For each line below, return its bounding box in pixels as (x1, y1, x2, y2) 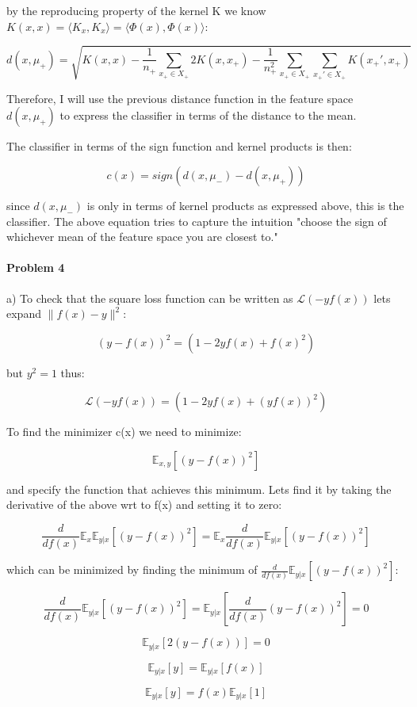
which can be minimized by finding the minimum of (6, 561, 258, 578)
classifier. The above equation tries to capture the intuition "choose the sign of (6, 212, 387, 229)
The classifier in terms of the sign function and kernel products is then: (6, 138, 352, 155)
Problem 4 (6, 259, 65, 276)
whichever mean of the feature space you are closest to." (6, 228, 278, 245)
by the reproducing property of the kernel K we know (6, 2, 266, 18)
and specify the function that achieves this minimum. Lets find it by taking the (6, 480, 392, 497)
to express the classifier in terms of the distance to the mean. (59, 107, 357, 124)
